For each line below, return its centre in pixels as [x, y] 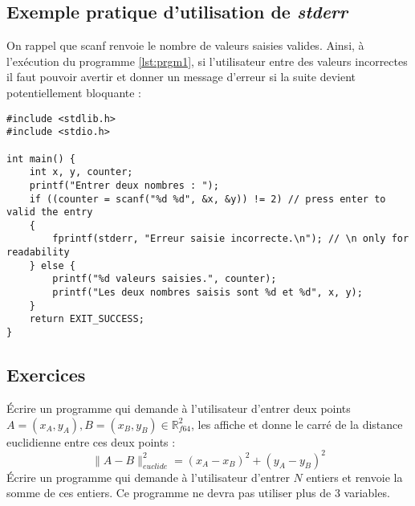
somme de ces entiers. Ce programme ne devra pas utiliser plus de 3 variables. [198, 493]
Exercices [46, 375]
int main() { [41, 159]
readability [38, 253]
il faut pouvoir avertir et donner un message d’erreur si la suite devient [181, 77]
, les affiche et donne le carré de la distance [297, 424]
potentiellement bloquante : [74, 92]
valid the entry [50, 212]
